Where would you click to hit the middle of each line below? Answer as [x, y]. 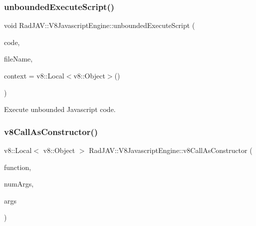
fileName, [18, 59]
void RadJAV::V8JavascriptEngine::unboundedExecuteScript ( [100, 25]
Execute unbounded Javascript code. [60, 109]
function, [18, 167]
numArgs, [19, 184]
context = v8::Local [34, 75]
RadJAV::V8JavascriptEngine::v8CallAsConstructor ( [171, 150]
